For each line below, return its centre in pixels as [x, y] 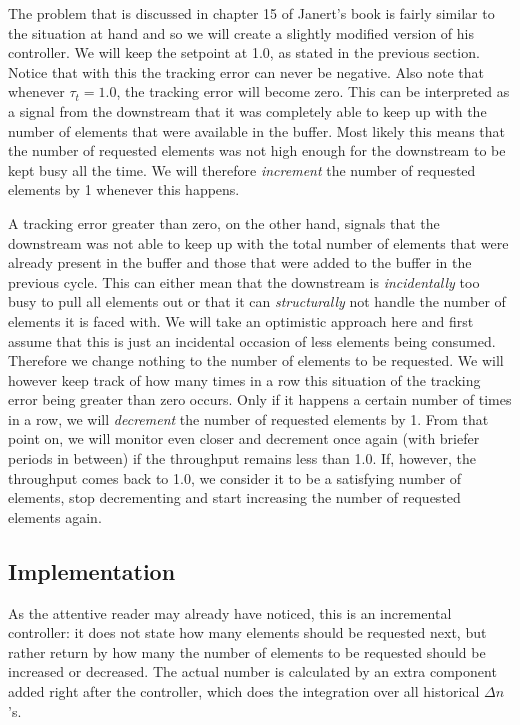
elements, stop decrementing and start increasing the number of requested [234, 497]
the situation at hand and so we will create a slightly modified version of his [241, 32]
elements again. [55, 516]
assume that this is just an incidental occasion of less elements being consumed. [252, 340]
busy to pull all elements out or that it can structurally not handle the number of [257, 301]
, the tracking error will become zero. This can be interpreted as [313, 91]
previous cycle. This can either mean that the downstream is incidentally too [244, 281]
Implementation [92, 570]
